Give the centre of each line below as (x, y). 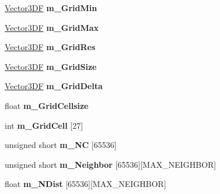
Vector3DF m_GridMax (52, 27)
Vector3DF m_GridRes (50, 47)
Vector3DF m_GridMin (51, 8)
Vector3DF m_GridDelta (54, 86)
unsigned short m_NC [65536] (61, 145)
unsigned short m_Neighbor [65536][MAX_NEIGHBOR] (111, 164)
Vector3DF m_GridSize (51, 66)
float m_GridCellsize (47, 105)
